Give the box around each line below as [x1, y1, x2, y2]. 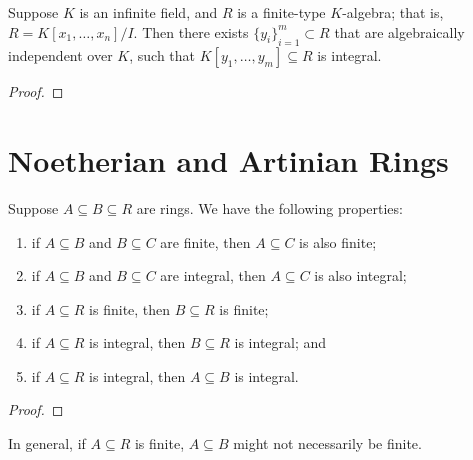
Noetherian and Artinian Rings [8, 139, 449, 180]
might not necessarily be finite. [233, 433, 422, 454]
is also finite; [299, 231, 377, 252]
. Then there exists [133, 21, 249, 42]
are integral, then [160, 265, 266, 286]
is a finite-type [237, 2, 326, 22]
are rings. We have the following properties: [136, 197, 403, 218]
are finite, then [160, 231, 251, 252]
